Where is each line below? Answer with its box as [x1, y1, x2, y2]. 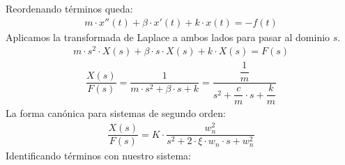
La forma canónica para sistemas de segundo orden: [6, 106, 226, 120]
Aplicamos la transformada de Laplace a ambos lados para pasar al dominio [6, 29, 330, 44]
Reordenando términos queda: [6, 1, 133, 15]
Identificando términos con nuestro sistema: [6, 148, 191, 163]
